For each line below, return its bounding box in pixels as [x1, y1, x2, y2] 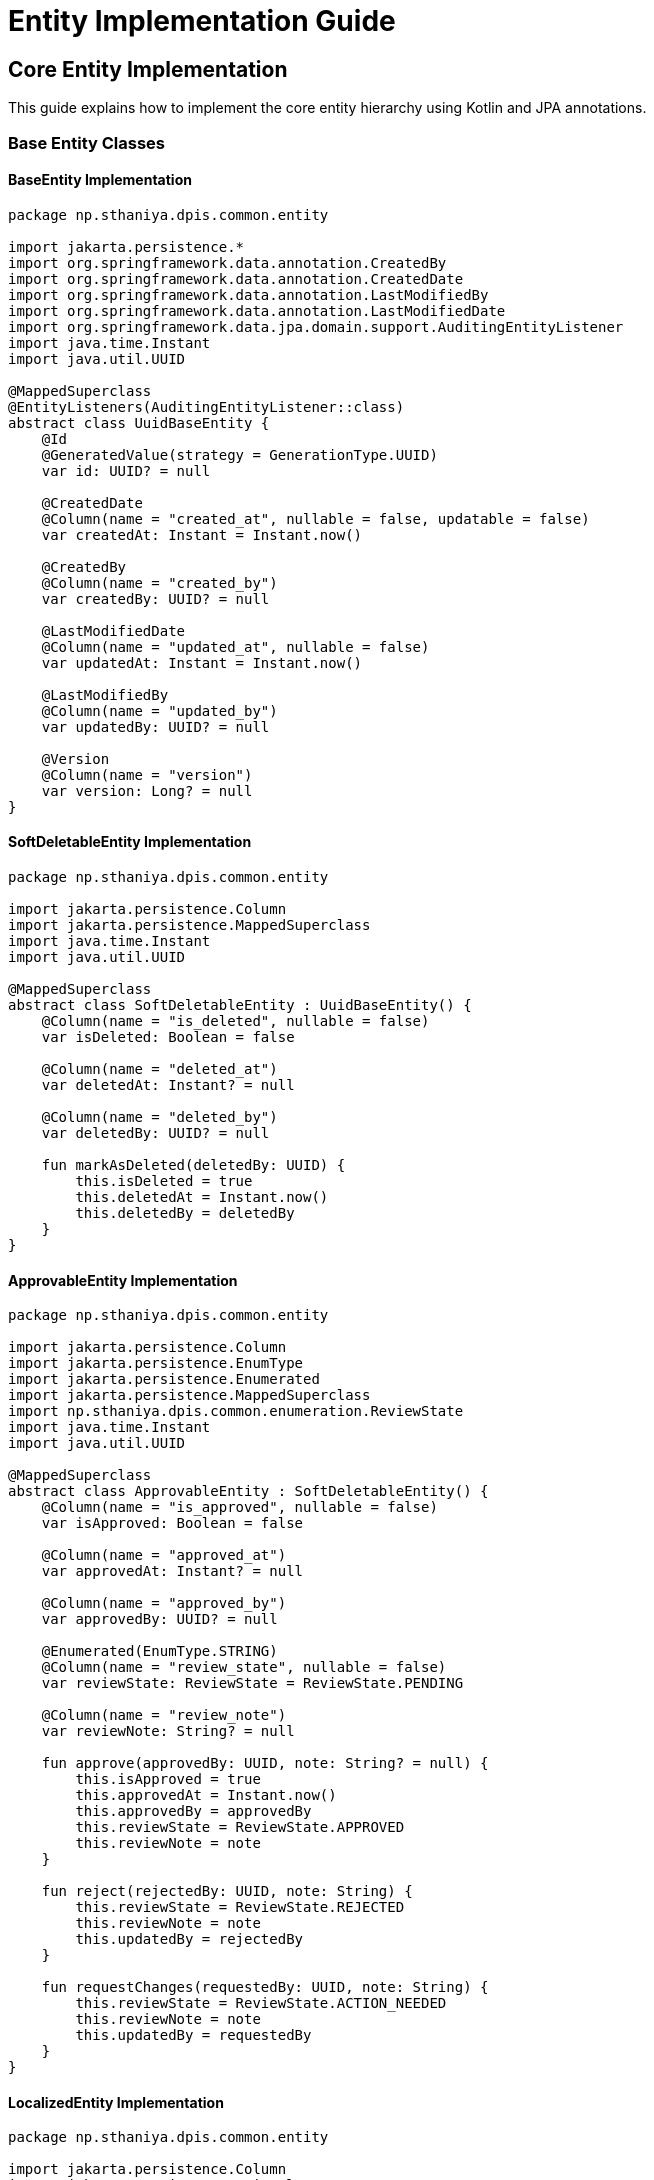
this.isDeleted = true [75, 1172, 253, 1189]
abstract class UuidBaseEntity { [8, 414, 270, 431]
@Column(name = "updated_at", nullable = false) [41, 638, 430, 655]
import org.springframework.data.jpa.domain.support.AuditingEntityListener [8, 318, 624, 335]
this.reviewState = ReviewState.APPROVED [75, 1819, 405, 1836]
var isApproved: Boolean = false [41, 1515, 304, 1532]
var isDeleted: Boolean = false [41, 1028, 295, 1045]
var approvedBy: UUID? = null [41, 1611, 278, 1628]
